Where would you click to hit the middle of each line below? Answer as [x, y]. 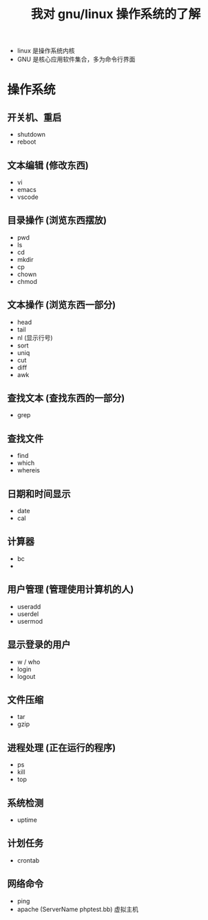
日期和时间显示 [39, 493]
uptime [27, 820]
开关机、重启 [34, 117]
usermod [30, 621]
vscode [28, 197]
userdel [28, 614]
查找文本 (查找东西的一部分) [66, 398]
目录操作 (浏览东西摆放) [57, 221]
